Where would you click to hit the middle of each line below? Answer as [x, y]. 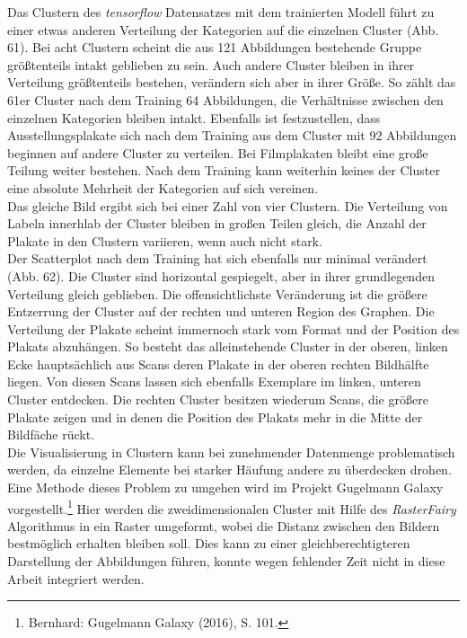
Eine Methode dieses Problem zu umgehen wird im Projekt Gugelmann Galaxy [225, 487]
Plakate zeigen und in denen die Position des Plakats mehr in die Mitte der [215, 416]
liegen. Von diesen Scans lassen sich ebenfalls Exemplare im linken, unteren [214, 381]
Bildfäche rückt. [51, 434]
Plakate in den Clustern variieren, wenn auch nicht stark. [165, 240]
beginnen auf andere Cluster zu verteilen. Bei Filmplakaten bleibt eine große [218, 152]
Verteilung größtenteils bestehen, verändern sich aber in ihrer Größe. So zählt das [232, 82]
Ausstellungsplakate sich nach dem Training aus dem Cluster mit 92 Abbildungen [232, 135]
